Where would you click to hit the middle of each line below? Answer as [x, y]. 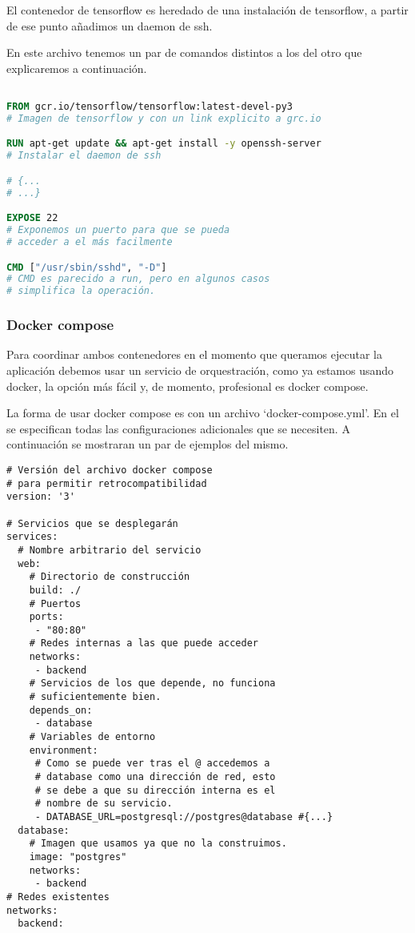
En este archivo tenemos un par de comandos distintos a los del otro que [184, 52]
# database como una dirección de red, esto [155, 777]
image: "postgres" [78, 857]
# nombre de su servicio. [104, 804]
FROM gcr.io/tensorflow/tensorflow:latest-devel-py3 [150, 107]
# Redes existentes [58, 897]
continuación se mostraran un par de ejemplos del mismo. [148, 444]
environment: [64, 750]
